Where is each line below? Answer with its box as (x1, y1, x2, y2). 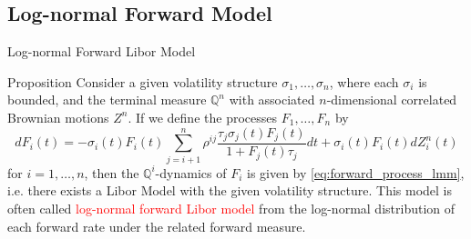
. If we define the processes (128, 107, 277, 126)
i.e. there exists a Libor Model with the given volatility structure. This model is (7, 181, 453, 200)
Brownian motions (7, 107, 109, 126)
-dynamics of (155, 163, 227, 182)
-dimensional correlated (326, 90, 457, 109)
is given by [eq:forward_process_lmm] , (246, 163, 465, 182)
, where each (329, 72, 399, 91)
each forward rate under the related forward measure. (7, 216, 306, 235)
